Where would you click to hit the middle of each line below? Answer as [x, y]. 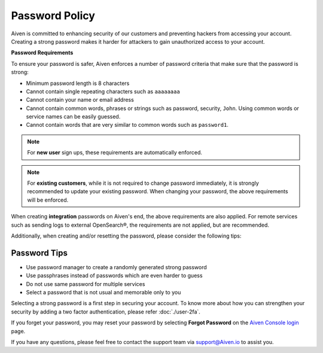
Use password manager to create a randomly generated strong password [117, 267]
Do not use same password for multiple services [86, 284]
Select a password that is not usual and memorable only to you [103, 293]
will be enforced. [48, 200]
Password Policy [53, 16]
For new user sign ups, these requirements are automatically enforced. [115, 153]
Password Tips [39, 253]
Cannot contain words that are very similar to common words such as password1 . [127, 125]
